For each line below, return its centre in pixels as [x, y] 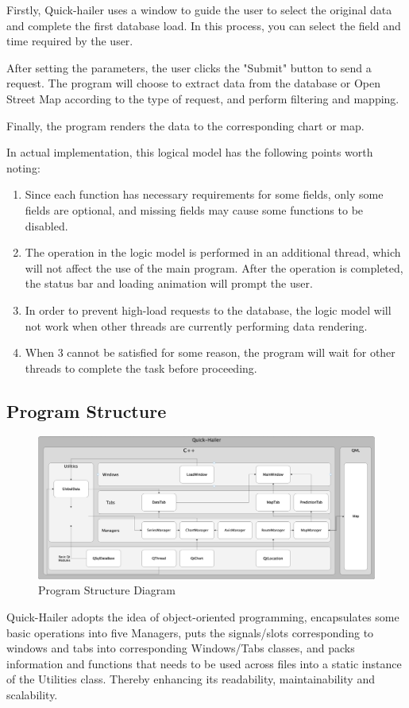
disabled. [46, 225]
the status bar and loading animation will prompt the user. [169, 283]
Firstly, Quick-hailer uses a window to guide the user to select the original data [199, 10]
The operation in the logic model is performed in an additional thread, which [213, 252]
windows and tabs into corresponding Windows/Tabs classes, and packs [181, 648]
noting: [23, 167]
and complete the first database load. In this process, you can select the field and [204, 25]
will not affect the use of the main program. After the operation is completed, [214, 267]
